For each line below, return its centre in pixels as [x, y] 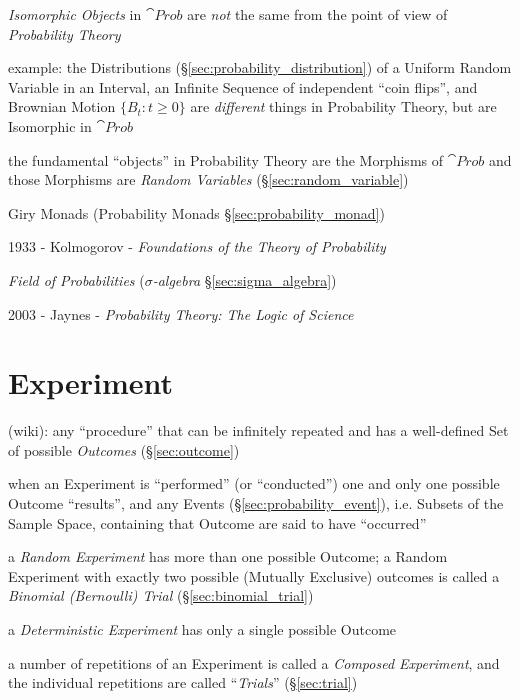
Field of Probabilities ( [76, 279]
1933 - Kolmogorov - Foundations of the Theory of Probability [197, 246]
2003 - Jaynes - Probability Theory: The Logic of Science [181, 313]
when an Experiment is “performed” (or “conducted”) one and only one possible [254, 483]
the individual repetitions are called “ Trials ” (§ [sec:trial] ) [183, 682]
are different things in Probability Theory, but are [343, 106]
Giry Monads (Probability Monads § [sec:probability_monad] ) [196, 212]
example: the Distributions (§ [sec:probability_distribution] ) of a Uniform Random [260, 67]
